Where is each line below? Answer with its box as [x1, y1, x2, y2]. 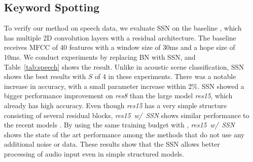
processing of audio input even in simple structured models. [4, 148, 184, 159]
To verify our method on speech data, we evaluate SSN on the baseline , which [4, 23, 242, 33]
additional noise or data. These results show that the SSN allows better [4, 139, 220, 149]
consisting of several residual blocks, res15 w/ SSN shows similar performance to [4, 110, 250, 120]
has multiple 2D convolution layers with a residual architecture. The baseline [4, 32, 236, 42]
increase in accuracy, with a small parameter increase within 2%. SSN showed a [4, 81, 244, 91]
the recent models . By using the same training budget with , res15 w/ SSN [4, 120, 235, 130]
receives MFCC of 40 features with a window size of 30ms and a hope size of [4, 42, 235, 52]
